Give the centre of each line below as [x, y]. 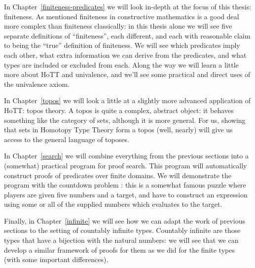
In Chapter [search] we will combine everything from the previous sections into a [126, 156]
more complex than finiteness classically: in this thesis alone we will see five [118, 26]
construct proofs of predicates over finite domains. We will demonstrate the [118, 175]
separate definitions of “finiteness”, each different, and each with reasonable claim [127, 35]
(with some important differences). [56, 259]
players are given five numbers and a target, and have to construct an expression [126, 194]
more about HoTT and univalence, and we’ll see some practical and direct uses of [127, 74]
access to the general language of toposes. [67, 139]
